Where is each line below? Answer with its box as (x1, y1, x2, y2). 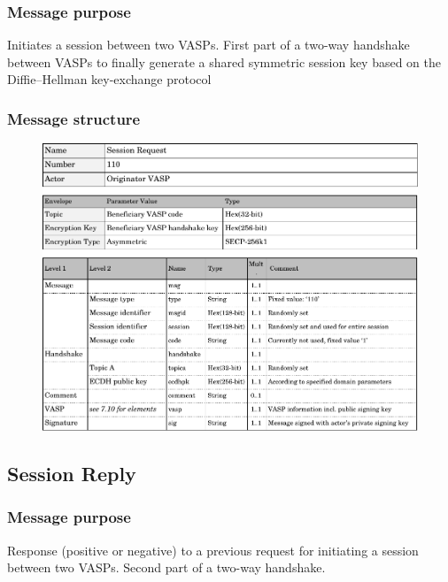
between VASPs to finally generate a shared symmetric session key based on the (7, 52, 442, 71)
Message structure (7, 107, 141, 129)
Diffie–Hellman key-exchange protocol (7, 70, 212, 88)
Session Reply (7, 459, 136, 486)
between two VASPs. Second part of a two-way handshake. (7, 558, 326, 577)
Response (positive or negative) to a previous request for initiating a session (7, 540, 419, 559)
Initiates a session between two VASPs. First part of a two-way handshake (7, 35, 410, 54)
